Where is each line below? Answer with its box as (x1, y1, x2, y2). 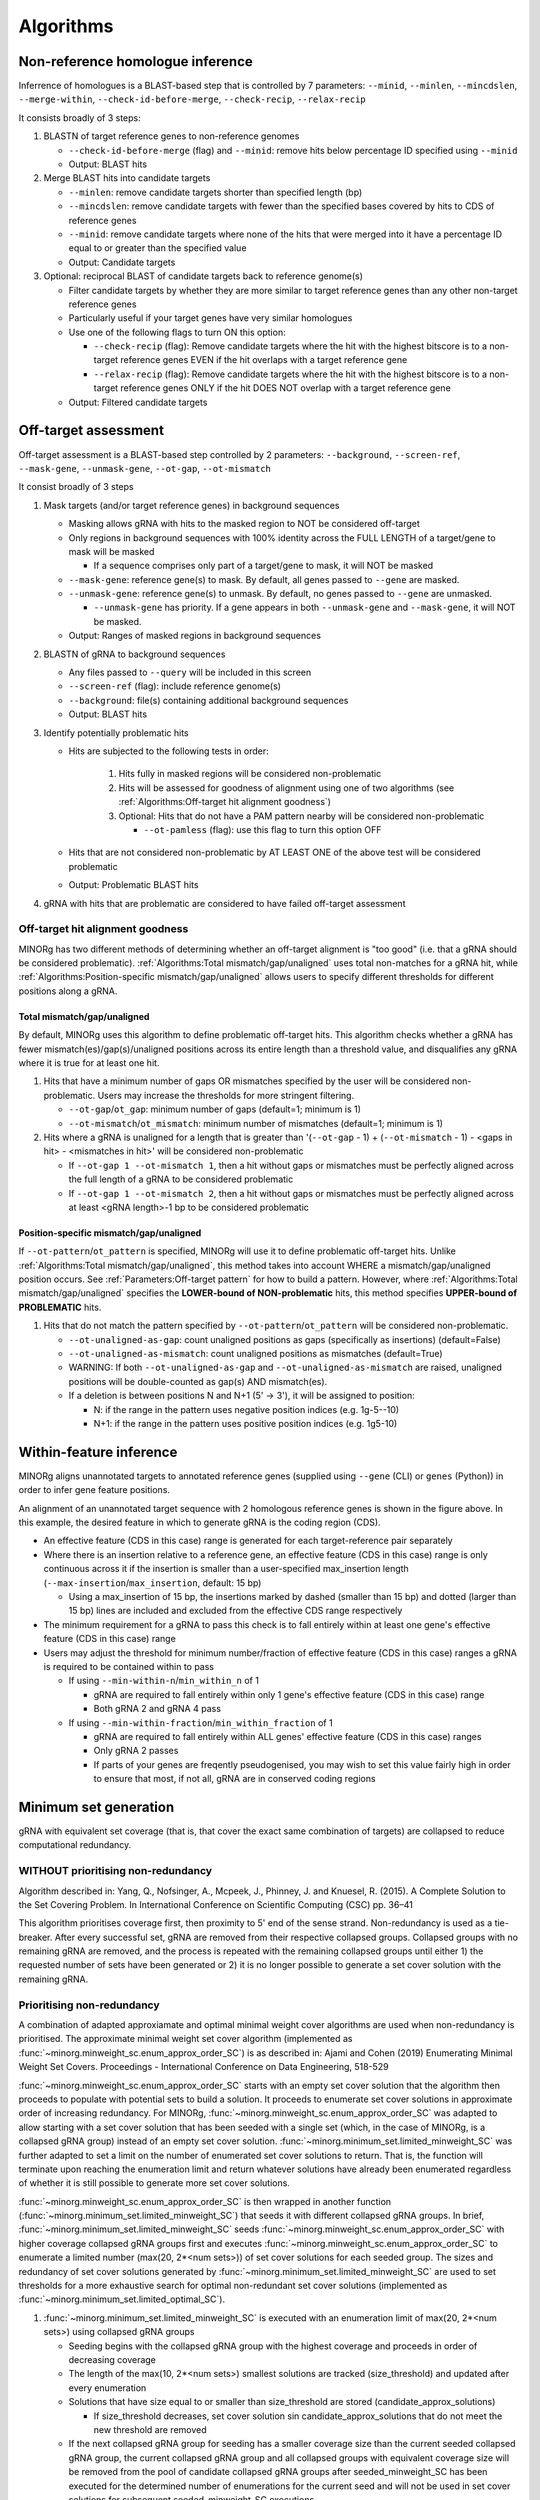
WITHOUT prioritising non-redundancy (18, 1864, 213, 1878)
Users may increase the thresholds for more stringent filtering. (97, 1089, 355, 1101)
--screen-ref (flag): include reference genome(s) (68, 680, 282, 692)
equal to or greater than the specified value (68, 242, 247, 254)
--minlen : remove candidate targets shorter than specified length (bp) (68, 186, 363, 198)
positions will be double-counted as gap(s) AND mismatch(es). (68, 1375, 328, 1387)
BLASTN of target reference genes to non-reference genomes (43, 130, 300, 142)
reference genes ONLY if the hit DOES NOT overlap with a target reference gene (120, 382, 452, 394)
